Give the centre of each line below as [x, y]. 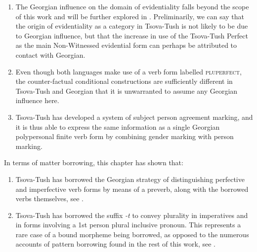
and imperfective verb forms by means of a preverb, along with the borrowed [132, 189]
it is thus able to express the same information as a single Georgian [118, 126]
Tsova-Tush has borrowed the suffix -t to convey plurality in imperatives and [132, 215]
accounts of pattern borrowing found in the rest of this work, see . [115, 244]
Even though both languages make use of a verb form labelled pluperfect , [128, 71]
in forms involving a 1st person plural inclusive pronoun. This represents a [128, 225]
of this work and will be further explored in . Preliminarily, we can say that [130, 16]
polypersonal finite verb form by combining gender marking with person [125, 136]
